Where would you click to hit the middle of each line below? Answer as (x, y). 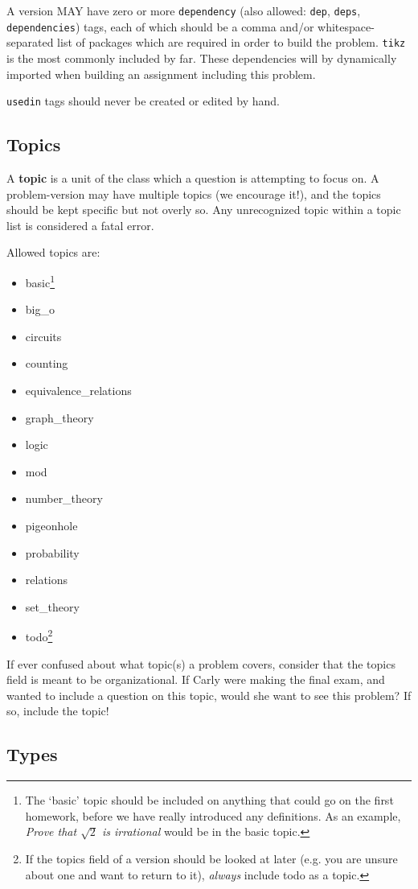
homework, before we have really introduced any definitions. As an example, (213, 815)
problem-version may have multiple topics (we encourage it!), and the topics (194, 193)
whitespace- (346, 26)
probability (52, 552)
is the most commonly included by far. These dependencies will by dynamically (202, 58)
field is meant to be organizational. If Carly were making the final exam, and (196, 679)
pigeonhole (51, 525)
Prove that (51, 831)
